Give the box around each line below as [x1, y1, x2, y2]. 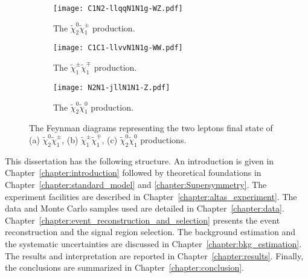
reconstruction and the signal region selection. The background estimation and [5, 225, 296, 238]
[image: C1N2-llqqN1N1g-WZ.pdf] [53, 4, 183, 13]
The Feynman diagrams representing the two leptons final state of [29, 121, 273, 134]
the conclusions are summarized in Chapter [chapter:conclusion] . [5, 261, 244, 274]
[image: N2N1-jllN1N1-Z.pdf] [53, 83, 170, 92]
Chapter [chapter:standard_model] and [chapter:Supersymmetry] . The [5, 178, 267, 190]
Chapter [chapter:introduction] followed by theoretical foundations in [5, 166, 261, 179]
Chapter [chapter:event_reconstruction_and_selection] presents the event [5, 213, 280, 226]
